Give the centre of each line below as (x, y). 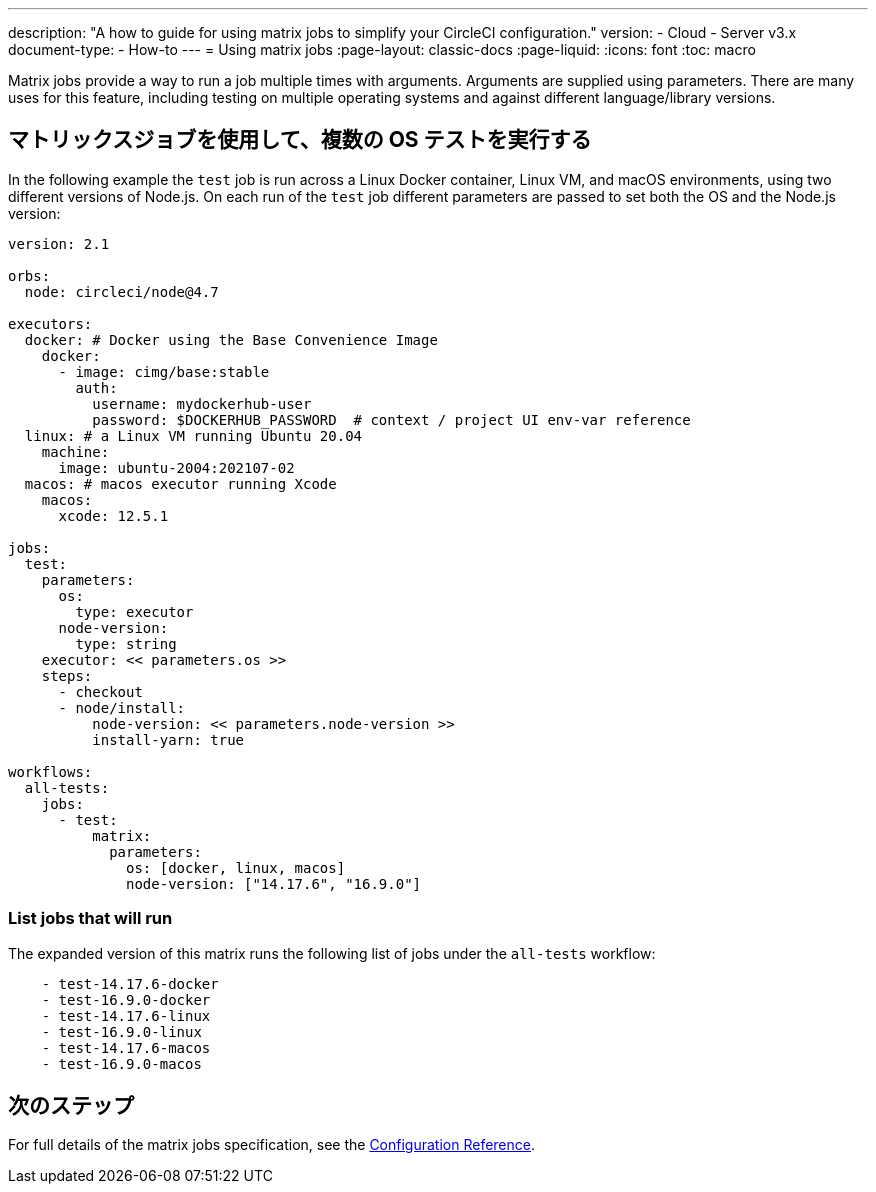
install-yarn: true (168, 739)
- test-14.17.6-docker (130, 983)
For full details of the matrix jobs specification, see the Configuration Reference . (272, 1145)
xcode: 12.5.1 (113, 515)
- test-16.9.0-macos (121, 1063)
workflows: (50, 771)
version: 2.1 (59, 243)
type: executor (134, 611)
